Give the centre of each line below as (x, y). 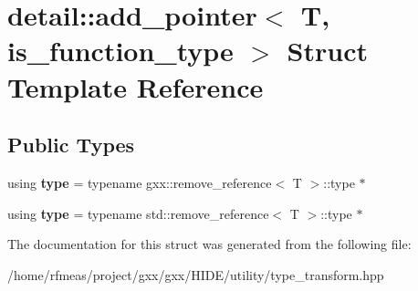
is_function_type (120, 51)
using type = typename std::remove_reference (138, 213)
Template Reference (136, 86)
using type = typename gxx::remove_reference (140, 182)
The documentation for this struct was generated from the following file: (209, 244)
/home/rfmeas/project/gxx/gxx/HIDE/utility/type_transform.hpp (196, 274)
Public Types (71, 145)
